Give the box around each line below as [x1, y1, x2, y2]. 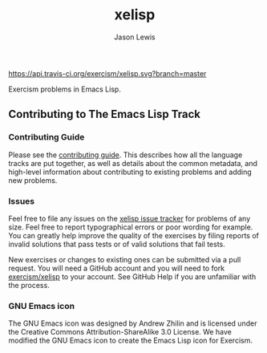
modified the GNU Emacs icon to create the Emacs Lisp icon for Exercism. [8, 335, 253, 346]
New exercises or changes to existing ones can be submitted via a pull [8, 254, 241, 264]
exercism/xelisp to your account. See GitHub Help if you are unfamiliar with [8, 271, 257, 282]
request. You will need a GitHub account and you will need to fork [8, 263, 225, 273]
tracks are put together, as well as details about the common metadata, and [8, 158, 258, 168]
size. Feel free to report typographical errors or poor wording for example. [8, 222, 253, 232]
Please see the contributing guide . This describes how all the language [8, 150, 243, 160]
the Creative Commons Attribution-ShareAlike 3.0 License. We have [8, 327, 233, 337]
